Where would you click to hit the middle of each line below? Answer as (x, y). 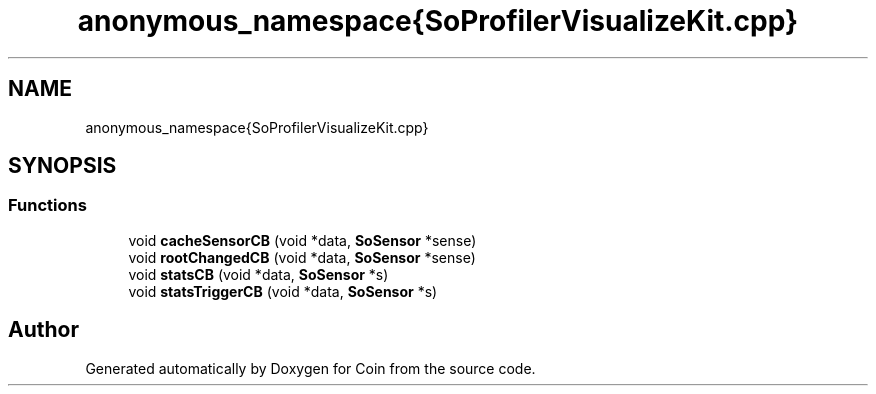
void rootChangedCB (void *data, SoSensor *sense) (302, 257)
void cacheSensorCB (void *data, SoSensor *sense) (302, 240)
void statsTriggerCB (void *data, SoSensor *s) (283, 291)
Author (43, 330)
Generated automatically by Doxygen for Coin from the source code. (310, 368)
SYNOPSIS (62, 166)
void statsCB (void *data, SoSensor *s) (258, 274)
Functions (47, 205)
